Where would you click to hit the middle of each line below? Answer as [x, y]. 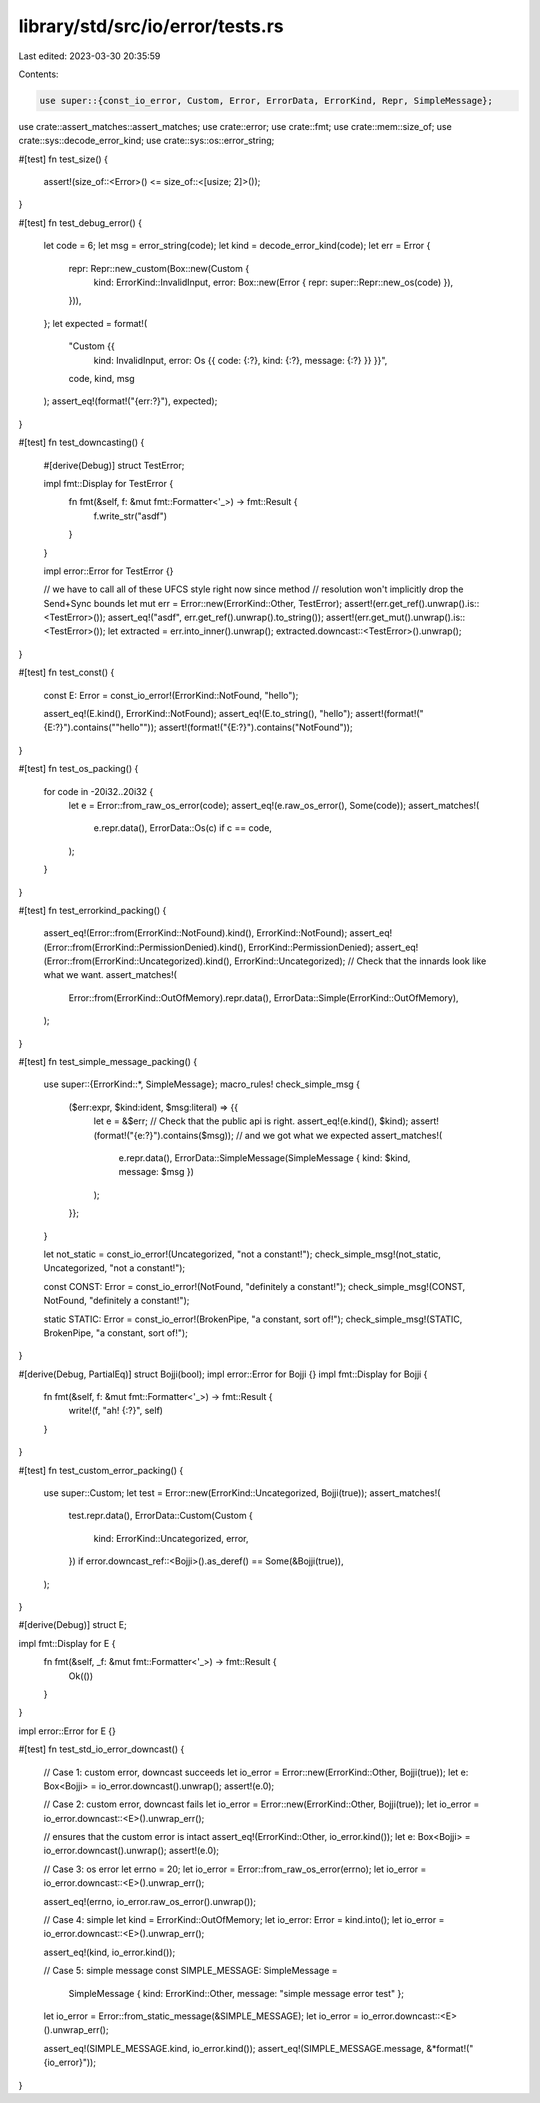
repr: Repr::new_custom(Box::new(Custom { [159, 268]
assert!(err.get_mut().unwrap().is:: [395, 617]
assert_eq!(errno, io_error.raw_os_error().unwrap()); [150, 1901]
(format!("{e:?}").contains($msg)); [163, 1135]
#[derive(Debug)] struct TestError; [114, 465]
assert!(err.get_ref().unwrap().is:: [412, 603]
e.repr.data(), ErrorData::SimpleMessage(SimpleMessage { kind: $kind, [264, 1158]
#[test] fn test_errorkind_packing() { [92, 910]
